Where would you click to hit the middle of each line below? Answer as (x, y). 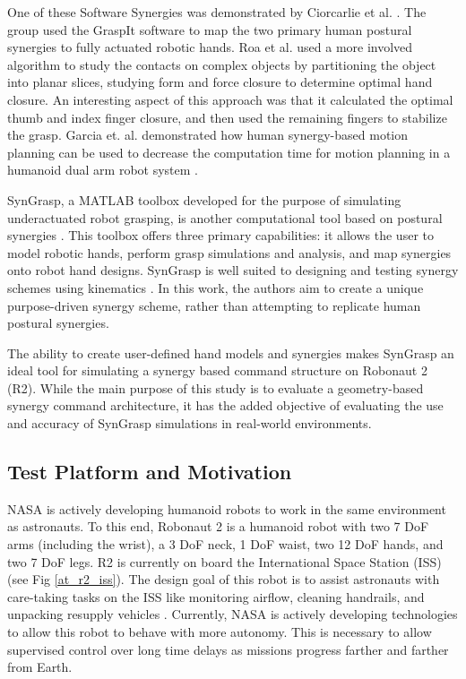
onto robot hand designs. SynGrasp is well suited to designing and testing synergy (233, 270)
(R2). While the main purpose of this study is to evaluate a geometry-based (216, 387)
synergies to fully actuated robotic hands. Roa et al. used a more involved (210, 47)
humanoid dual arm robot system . (103, 170)
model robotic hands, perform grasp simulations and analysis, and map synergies (229, 252)
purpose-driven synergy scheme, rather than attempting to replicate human (214, 305)
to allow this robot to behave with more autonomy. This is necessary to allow (220, 632)
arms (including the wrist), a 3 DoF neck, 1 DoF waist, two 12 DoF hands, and (225, 544)
